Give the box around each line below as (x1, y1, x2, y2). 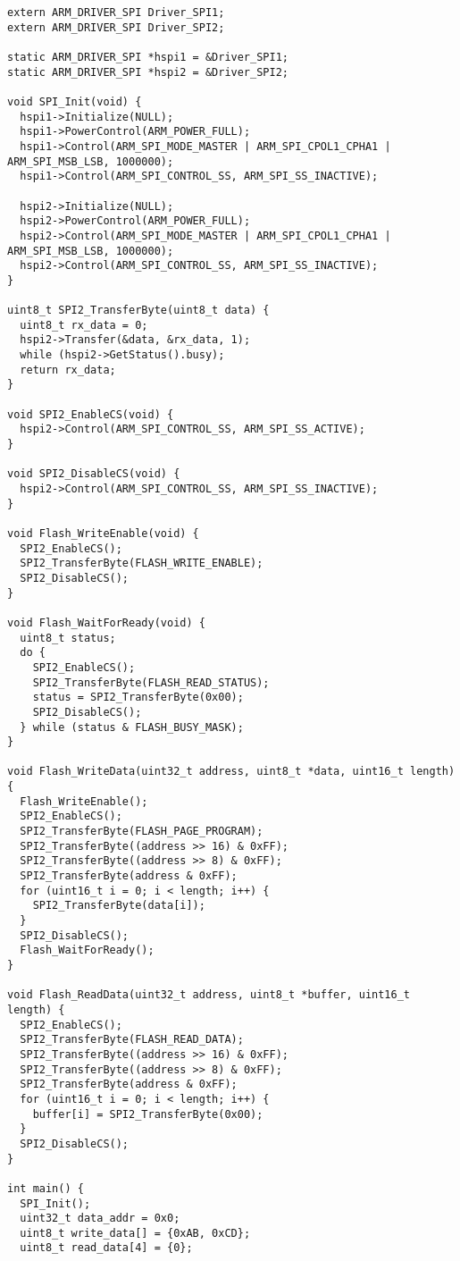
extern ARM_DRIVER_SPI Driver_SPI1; (7, 6, 225, 19)
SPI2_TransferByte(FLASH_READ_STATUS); (32, 676, 270, 689)
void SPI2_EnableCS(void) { (7, 408, 174, 421)
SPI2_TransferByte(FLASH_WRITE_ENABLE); (20, 557, 263, 570)
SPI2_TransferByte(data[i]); (32, 899, 205, 912)
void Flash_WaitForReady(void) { (7, 616, 205, 629)
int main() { (7, 1181, 84, 1195)
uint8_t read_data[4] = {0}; (20, 1241, 193, 1255)
